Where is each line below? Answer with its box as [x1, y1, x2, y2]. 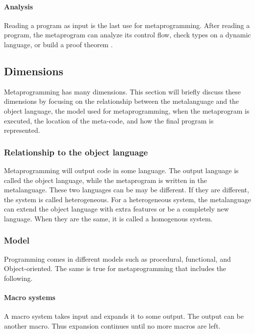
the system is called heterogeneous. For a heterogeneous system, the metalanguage [4, 194, 251, 204]
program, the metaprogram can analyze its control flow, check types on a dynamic [4, 30, 251, 40]
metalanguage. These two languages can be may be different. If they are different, [4, 184, 249, 195]
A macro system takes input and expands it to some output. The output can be [4, 311, 244, 321]
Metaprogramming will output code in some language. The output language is [4, 165, 239, 175]
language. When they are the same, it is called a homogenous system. [4, 213, 213, 223]
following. [4, 273, 33, 283]
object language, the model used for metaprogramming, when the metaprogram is [4, 105, 250, 116]
